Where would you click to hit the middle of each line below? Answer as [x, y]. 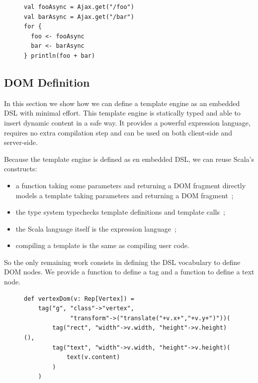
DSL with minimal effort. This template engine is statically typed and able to [122, 113]
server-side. [21, 142]
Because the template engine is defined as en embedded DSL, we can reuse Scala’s [129, 159]
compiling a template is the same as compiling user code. [102, 245]
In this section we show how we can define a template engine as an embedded [122, 103]
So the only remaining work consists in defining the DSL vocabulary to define [122, 262]
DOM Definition [47, 82]
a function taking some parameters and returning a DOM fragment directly [131, 185]
